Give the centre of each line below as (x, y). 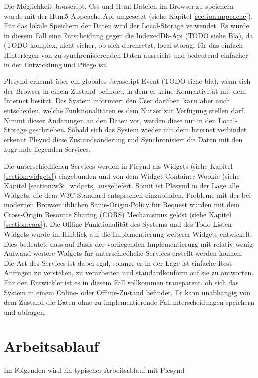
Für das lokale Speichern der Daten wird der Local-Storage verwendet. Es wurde (127, 26)
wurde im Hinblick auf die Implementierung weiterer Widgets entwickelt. (142, 234)
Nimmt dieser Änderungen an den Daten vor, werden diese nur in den (110, 120)
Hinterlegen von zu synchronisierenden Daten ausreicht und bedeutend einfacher (126, 54)
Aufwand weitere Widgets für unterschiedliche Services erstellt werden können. (124, 253)
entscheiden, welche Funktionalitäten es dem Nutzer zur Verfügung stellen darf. (125, 110)
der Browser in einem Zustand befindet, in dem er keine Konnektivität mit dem (125, 91)
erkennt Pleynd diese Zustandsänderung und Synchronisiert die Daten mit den (123, 139)
